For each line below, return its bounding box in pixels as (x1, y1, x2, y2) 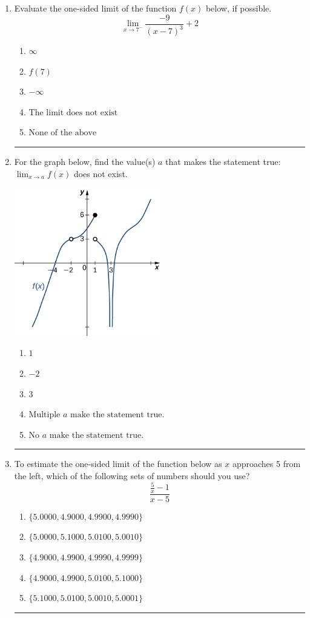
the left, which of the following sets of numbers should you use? (14, 469, 250, 482)
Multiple (28, 411, 61, 420)
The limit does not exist (28, 108, 118, 117)
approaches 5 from (232, 457, 301, 470)
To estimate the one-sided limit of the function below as (14, 457, 222, 470)
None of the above (28, 129, 97, 138)
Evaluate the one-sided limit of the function (14, 2, 177, 14)
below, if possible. (205, 2, 272, 14)
